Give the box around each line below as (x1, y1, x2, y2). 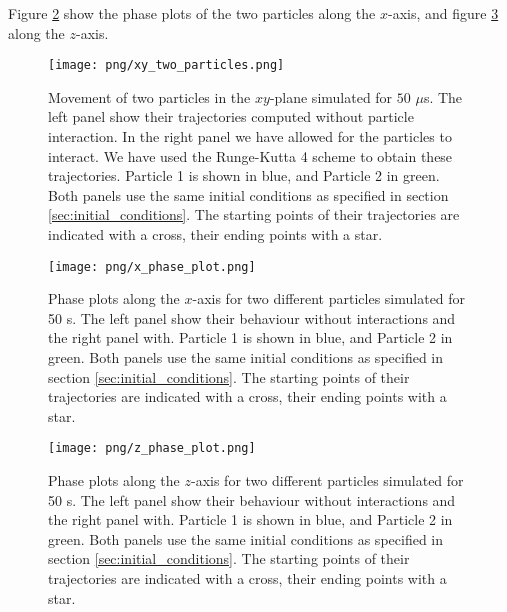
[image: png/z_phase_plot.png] (48, 441, 256, 456)
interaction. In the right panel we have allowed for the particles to (48, 126, 452, 147)
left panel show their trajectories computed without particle (48, 106, 414, 127)
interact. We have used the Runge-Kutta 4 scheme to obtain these (48, 145, 453, 166)
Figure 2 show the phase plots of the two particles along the (8, 3, 376, 23)
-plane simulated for (269, 86, 393, 107)
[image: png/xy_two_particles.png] (48, 58, 285, 73)
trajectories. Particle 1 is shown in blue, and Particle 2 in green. (48, 165, 440, 186)
